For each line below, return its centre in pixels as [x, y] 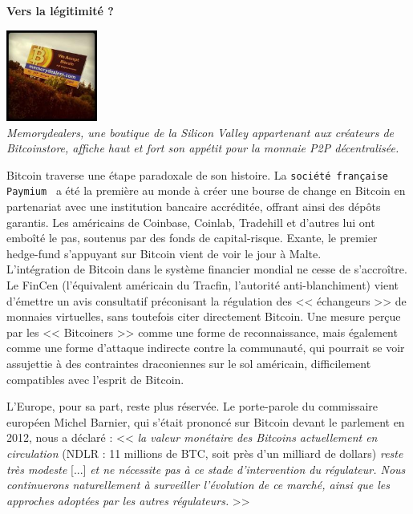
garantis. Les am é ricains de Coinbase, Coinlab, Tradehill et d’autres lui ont [191, 222]
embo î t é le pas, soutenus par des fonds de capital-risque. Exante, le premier [192, 238]
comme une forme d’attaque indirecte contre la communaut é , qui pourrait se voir [206, 348]
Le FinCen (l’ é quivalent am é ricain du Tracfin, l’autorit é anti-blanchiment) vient [203, 285]
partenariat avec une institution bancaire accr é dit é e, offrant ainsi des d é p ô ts [194, 206]
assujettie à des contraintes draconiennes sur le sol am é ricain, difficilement [189, 363]
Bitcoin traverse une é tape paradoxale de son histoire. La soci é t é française [198, 174]
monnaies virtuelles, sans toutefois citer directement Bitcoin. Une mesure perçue [204, 316]
